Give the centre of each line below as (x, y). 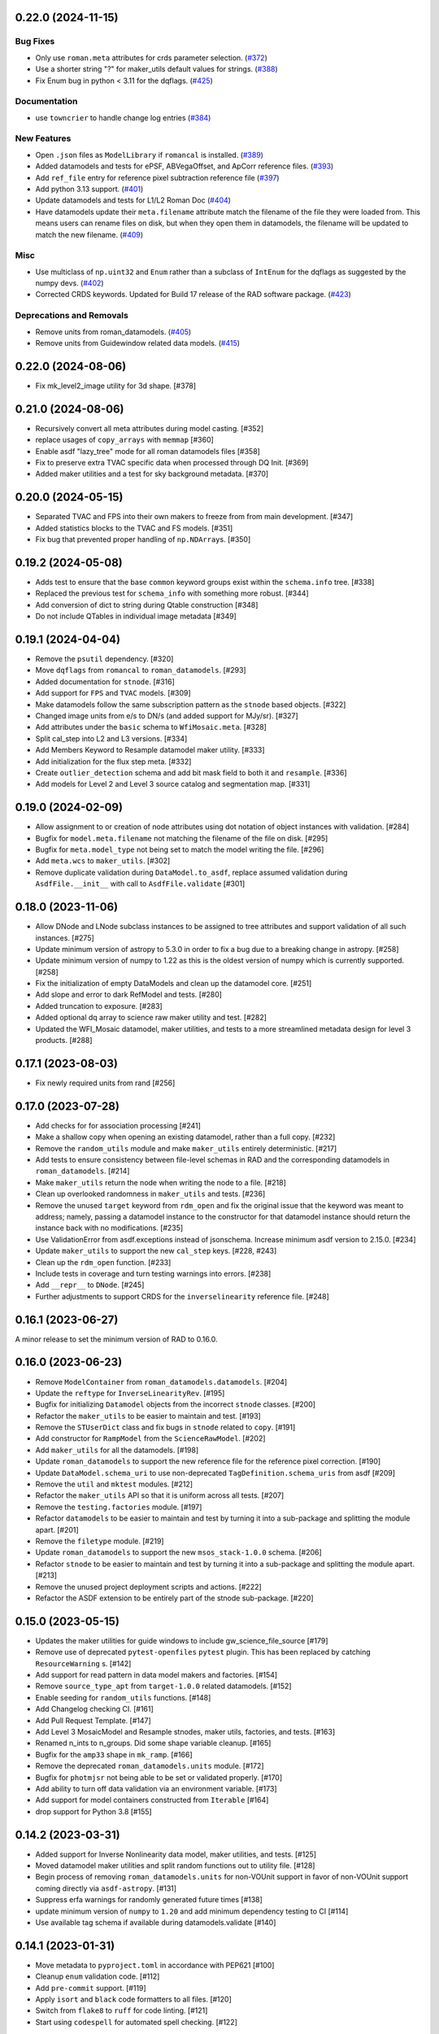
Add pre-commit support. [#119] (91, 1988)
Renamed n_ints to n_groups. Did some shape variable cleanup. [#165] (153, 1743)
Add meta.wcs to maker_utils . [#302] (103, 861)
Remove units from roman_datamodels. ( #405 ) (113, 332)
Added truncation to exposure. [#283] (99, 1006)
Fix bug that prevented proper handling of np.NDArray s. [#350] (143, 539)
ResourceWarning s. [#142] (83, 1663)
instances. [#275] (65, 938)
